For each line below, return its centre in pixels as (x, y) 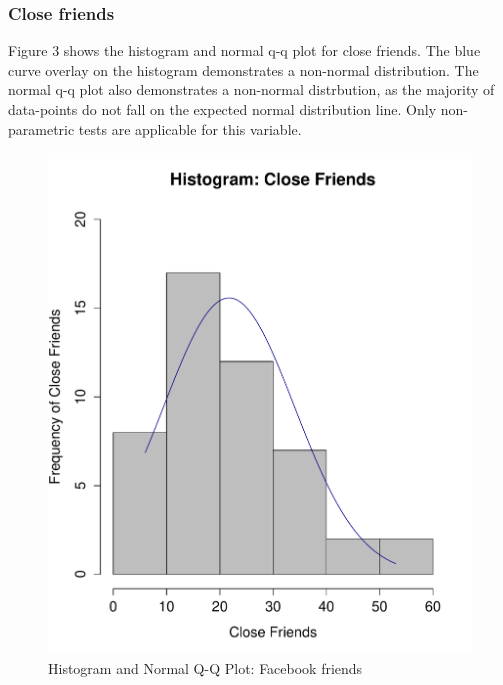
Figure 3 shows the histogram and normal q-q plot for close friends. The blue (244, 50)
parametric (41, 128)
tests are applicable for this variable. (190, 128)
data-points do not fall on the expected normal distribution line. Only (222, 109)
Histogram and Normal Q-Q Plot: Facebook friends (205, 667)
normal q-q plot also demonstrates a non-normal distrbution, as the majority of (251, 89)
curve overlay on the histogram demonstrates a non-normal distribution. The (243, 69)
